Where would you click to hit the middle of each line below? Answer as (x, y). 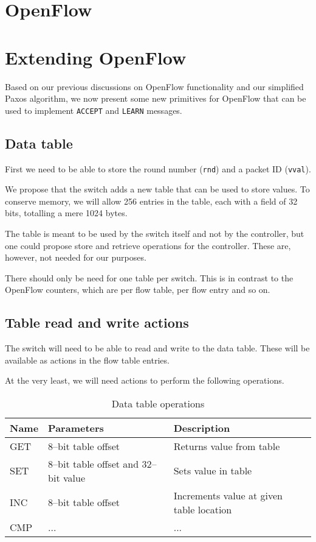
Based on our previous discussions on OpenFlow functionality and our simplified (154, 86)
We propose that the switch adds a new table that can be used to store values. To (157, 189)
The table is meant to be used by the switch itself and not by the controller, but (155, 233)
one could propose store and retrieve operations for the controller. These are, (148, 245)
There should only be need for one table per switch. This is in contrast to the (149, 277)
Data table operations (158, 403)
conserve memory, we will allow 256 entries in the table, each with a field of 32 (151, 201)
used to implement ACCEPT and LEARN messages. (94, 110)
